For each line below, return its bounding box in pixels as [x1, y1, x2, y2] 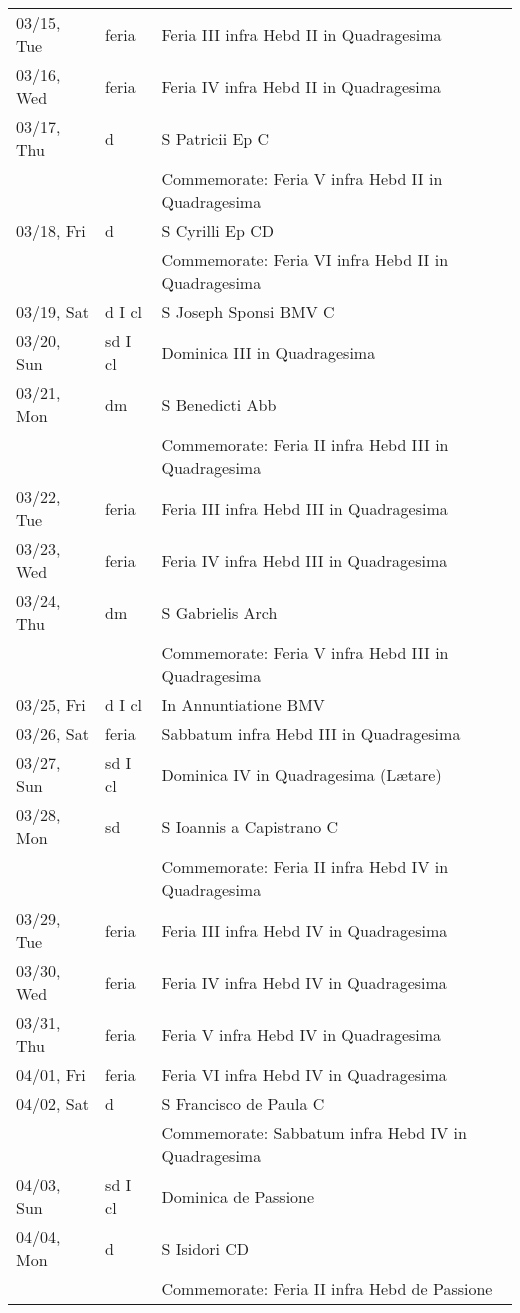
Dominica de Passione [161, 1184, 315, 1208]
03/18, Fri [16, 219, 86, 242]
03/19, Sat [16, 300, 89, 323]
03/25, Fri [16, 693, 86, 716]
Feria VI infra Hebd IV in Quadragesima [161, 1063, 447, 1086]
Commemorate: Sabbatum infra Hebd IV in [161, 1121, 467, 1144]
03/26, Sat [16, 722, 89, 745]
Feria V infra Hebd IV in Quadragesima [161, 1022, 442, 1046]
